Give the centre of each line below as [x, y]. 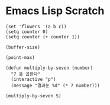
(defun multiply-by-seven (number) [49, 68]
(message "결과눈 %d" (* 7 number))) [55, 86]
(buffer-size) [23, 47]
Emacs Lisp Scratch [55, 11]
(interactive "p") [34, 79]
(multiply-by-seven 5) [33, 96]
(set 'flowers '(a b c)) [36, 27]
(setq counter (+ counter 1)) [43, 37]
